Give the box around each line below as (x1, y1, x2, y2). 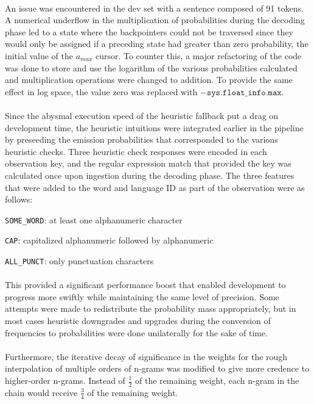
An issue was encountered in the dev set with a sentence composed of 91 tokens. (5, 1, 304, 14)
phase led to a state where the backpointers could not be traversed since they (5, 25, 293, 38)
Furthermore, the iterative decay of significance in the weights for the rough (5, 350, 288, 363)
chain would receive (5, 386, 78, 399)
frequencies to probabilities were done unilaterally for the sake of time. (5, 326, 268, 339)
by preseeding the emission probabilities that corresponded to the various (5, 133, 278, 146)
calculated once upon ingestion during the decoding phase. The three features (5, 168, 295, 181)
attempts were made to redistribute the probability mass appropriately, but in (5, 302, 296, 315)
